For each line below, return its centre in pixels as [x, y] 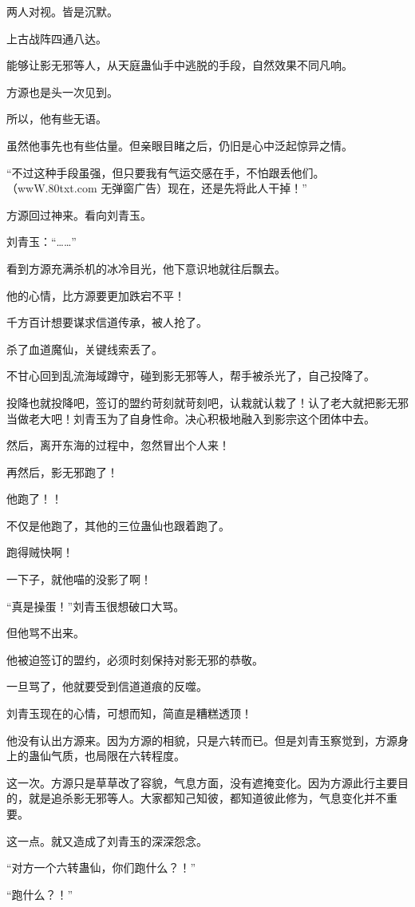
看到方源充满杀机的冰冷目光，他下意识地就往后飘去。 [146, 268]
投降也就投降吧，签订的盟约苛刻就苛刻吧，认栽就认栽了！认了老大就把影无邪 [207, 402]
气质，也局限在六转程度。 [118, 756]
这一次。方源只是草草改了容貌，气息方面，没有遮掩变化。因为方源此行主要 [202, 782]
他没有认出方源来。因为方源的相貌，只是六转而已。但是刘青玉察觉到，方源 [202, 740]
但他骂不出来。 [45, 633]
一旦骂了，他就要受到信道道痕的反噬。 [107, 686]
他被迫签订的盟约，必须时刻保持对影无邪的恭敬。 [135, 659]
